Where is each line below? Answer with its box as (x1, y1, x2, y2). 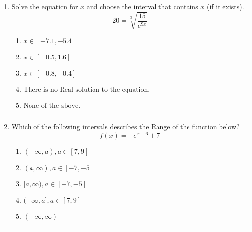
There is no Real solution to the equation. (23, 87, 150, 94)
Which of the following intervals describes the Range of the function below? (11, 121, 240, 132)
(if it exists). (207, 1, 244, 11)
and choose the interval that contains (86, 1, 198, 11)
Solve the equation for (11, 1, 78, 11)
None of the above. (23, 102, 81, 110)
